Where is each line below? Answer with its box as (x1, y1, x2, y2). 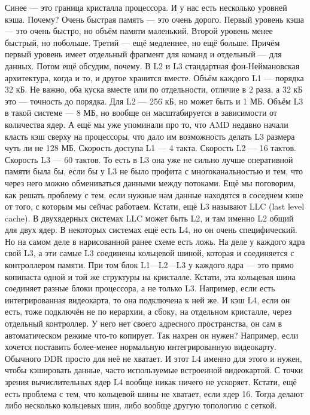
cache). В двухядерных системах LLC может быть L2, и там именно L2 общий (5, 211, 294, 224)
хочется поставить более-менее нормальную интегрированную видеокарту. (5, 340, 277, 353)
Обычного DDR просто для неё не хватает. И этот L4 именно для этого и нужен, (5, 352, 302, 364)
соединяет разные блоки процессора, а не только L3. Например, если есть (5, 282, 275, 294)
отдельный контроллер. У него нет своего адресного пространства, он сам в (5, 317, 282, 330)
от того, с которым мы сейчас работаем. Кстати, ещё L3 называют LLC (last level (5, 200, 305, 213)
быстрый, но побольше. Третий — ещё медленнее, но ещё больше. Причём (5, 36, 280, 48)
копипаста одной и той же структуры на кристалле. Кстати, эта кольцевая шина (5, 270, 296, 282)
